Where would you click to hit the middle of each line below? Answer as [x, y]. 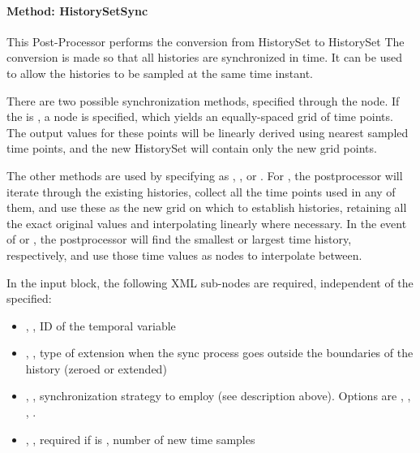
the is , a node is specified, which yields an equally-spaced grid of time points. [200, 116]
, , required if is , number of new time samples [140, 439]
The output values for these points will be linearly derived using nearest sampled [208, 132]
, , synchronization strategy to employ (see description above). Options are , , [218, 396]
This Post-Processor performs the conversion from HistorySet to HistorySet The [206, 41]
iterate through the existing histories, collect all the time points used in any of [201, 191]
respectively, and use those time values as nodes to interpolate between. [184, 255]
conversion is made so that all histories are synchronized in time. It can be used [204, 57]
